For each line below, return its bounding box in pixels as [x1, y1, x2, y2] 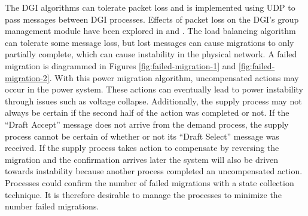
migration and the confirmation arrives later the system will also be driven [5, 153, 279, 165]
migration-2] [5, 71, 50, 84]
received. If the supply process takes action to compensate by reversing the [5, 141, 279, 154]
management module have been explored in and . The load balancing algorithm [5, 24, 296, 37]
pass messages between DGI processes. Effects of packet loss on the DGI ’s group [5, 13, 299, 25]
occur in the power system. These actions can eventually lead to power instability [5, 83, 304, 95]
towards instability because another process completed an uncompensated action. [5, 165, 303, 177]
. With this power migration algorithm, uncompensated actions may [49, 71, 299, 84]
